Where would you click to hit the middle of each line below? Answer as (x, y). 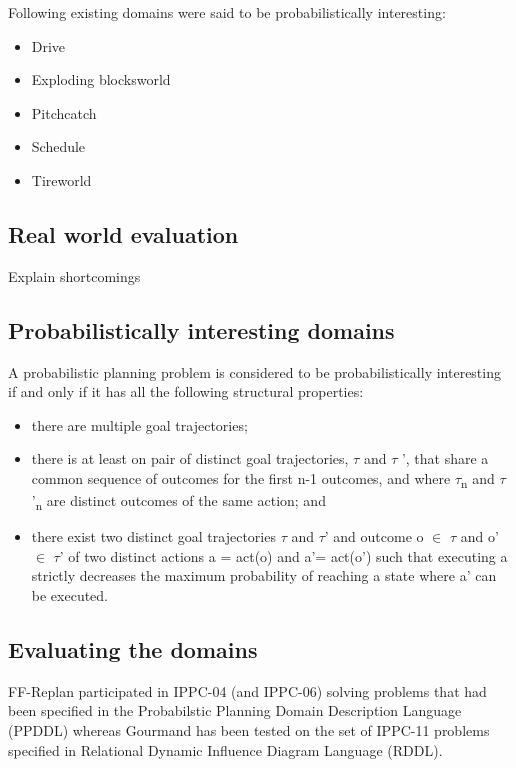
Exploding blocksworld (101, 79)
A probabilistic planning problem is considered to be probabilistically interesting (254, 371)
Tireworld (61, 179)
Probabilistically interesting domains (201, 329)
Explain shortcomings (74, 275)
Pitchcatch (64, 112)
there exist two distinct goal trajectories (153, 536)
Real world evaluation (123, 233)
